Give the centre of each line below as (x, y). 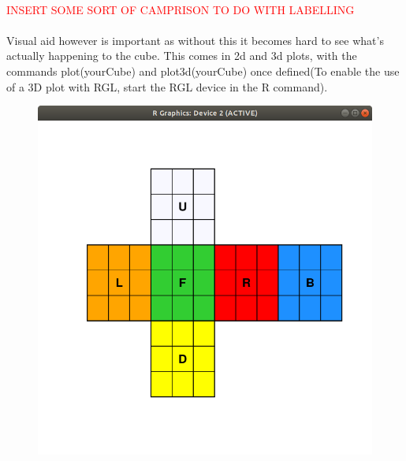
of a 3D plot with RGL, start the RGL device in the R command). (167, 86)
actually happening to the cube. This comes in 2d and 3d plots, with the (182, 56)
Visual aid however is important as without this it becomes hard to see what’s (195, 40)
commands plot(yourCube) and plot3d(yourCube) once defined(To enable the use (203, 71)
